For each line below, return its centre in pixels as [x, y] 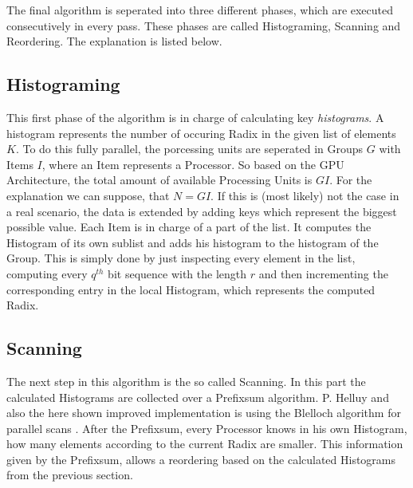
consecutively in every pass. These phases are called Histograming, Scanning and [204, 25]
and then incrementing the [323, 273]
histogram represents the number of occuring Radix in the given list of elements [201, 133]
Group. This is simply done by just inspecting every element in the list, [181, 258]
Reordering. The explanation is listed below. [114, 41]
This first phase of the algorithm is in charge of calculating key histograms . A [195, 117]
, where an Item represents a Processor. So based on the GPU [193, 164]
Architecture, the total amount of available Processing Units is [159, 180]
